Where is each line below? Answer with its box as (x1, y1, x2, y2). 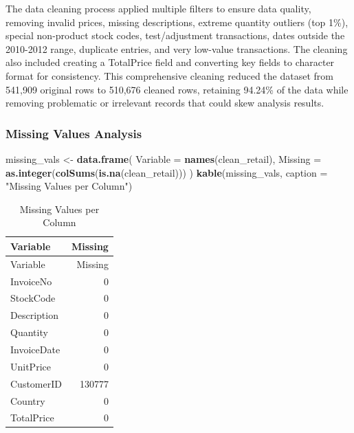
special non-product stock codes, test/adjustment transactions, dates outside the (5, 28, 345, 43)
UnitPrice (10, 359, 51, 373)
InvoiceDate (10, 342, 60, 356)
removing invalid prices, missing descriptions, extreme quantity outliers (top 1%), (5, 14, 349, 29)
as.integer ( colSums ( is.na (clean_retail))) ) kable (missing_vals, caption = (5, 165, 328, 179)
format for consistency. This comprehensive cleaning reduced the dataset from (5, 68, 333, 82)
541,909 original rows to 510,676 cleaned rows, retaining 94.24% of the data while (5, 82, 349, 96)
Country (10, 393, 45, 408)
